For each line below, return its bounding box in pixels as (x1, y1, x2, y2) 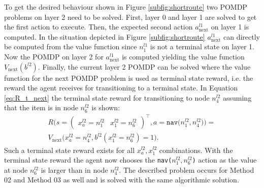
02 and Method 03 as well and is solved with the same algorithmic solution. (4, 174, 239, 185)
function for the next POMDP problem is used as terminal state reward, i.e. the (4, 72, 253, 83)
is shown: (91, 102, 120, 113)
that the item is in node (4, 102, 78, 113)
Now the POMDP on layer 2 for (4, 51, 104, 61)
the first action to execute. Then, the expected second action (4, 21, 193, 32)
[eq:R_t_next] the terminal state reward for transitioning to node (4, 92, 210, 103)
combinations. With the (159, 144, 233, 155)
